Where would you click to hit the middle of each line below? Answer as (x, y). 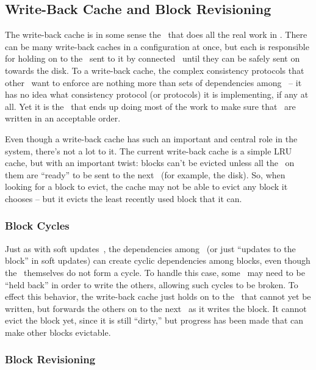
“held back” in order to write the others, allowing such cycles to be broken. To (152, 284)
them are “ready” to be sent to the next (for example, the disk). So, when (145, 174)
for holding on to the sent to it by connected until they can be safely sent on (153, 58)
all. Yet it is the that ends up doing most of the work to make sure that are (150, 106)
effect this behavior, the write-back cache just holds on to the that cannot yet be (158, 296)
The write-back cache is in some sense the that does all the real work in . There (156, 34)
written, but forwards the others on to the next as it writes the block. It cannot (156, 308)
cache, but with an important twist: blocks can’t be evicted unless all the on (150, 163)
